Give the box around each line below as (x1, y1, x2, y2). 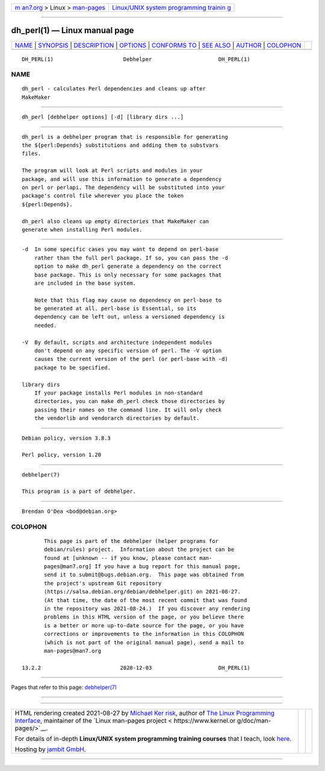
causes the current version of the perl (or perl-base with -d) (34, 356, 228, 363)
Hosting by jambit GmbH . (14, 745, 87, 754)
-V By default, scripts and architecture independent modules (22, 338, 212, 346)
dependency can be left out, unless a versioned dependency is (34, 314, 225, 320)
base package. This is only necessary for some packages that (34, 271, 222, 278)
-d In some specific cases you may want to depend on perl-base (22, 246, 219, 253)
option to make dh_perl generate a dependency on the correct (34, 263, 222, 270)
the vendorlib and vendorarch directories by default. (34, 415, 200, 422)
